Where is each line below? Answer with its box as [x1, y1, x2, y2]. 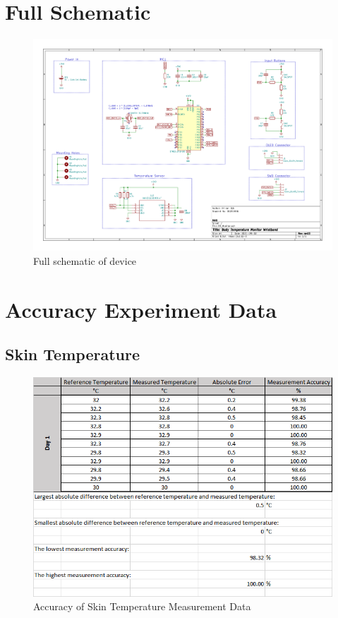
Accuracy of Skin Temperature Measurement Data [33, 599, 251, 614]
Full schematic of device [33, 253, 137, 268]
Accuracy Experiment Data [5, 295, 277, 323]
